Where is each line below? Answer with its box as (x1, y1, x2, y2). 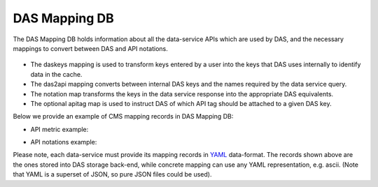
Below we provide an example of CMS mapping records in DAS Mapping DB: (13, 112, 234, 121)
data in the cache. (30, 70, 83, 78)
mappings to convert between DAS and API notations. (13, 44, 168, 52)
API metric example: (30, 125, 89, 133)
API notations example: (30, 138, 97, 147)
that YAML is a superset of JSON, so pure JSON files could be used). (13, 170, 212, 179)
